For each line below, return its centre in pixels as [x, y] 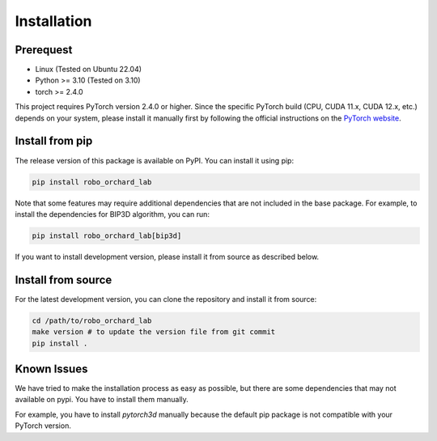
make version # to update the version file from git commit [154, 332]
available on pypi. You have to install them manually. [102, 400]
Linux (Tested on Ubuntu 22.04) [88, 70]
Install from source [64, 280]
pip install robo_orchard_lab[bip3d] [107, 235]
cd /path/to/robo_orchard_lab [92, 320]
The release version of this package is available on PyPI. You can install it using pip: [155, 160]
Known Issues [51, 369]
